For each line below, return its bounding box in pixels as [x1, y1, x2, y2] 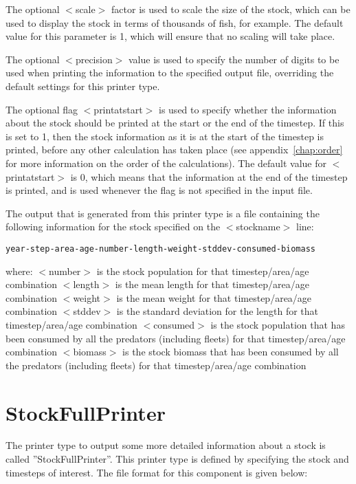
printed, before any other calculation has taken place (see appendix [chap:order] [5, 142, 343, 157]
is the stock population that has [210, 317, 345, 331]
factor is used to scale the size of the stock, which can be [111, 2, 351, 16]
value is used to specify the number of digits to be [129, 52, 340, 66]
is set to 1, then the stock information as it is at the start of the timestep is [5, 129, 324, 143]
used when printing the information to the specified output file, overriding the [5, 65, 334, 80]
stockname [236, 219, 280, 234]
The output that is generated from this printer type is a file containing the [5, 206, 320, 220]
